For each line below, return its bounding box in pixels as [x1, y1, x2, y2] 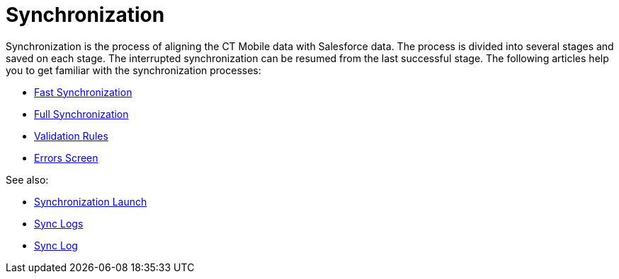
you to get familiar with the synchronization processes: [6, 64, 261, 76]
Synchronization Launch [34, 195, 147, 208]
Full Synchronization [34, 107, 129, 120]
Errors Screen [34, 151, 98, 164]
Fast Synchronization [34, 85, 132, 98]
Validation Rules [34, 129, 108, 142]
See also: [6, 173, 49, 186]
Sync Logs [34, 217, 84, 230]
